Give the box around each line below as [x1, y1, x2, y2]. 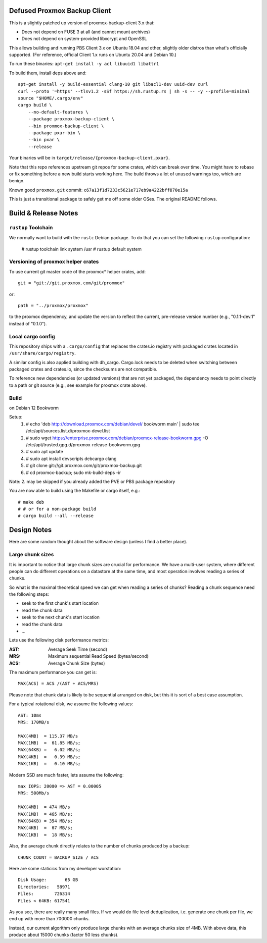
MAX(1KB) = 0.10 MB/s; [18, 761, 81, 767]
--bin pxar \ [28, 137, 60, 143]
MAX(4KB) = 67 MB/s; [18, 825, 73, 831]
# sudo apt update [26, 449, 64, 455]
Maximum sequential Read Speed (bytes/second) [48, 653, 149, 659]
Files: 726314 [18, 891, 70, 896]
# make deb [18, 499, 44, 505]
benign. [9, 178, 25, 184]
